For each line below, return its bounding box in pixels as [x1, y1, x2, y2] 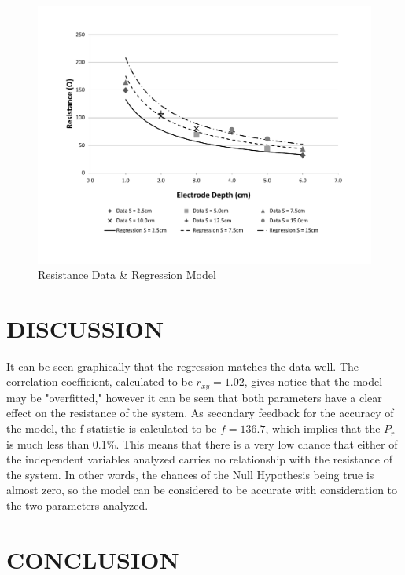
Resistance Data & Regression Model [38, 266, 216, 283]
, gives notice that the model [244, 373, 383, 390]
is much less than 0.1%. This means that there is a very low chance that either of [6, 435, 398, 452]
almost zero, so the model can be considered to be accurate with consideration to [6, 482, 398, 498]
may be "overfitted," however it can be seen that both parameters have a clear [6, 389, 382, 405]
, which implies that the [265, 420, 381, 437]
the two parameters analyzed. [6, 497, 149, 514]
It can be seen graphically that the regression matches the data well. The [6, 357, 359, 374]
